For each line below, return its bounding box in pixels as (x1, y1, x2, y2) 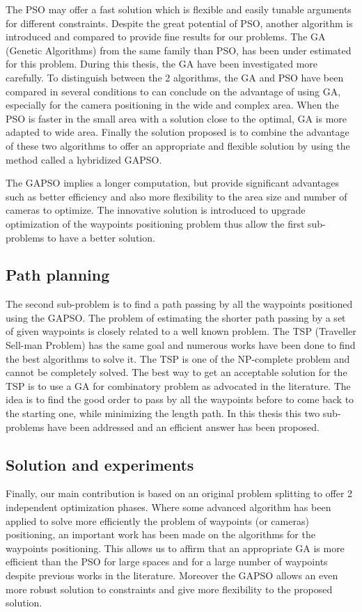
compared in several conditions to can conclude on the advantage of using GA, (6, 84, 341, 98)
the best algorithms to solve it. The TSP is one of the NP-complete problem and (6, 351, 350, 366)
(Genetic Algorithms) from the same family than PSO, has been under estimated (6, 42, 352, 57)
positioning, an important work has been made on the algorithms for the (6, 527, 315, 542)
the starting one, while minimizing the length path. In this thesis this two (6, 406, 320, 421)
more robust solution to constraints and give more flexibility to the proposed (6, 581, 333, 596)
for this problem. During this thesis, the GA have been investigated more (6, 56, 318, 71)
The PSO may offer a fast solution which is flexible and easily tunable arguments (6, 2, 352, 16)
